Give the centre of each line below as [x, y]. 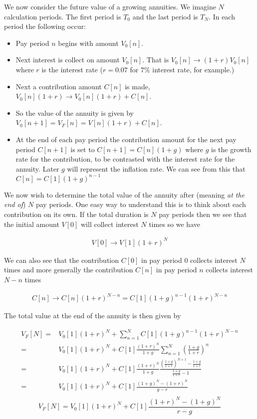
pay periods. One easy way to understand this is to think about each [141, 204]
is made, [137, 86]
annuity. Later [37, 168]
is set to [83, 149]
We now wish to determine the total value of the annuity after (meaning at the [125, 194]
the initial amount [32, 224]
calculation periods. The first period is [63, 16]
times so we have [174, 224]
